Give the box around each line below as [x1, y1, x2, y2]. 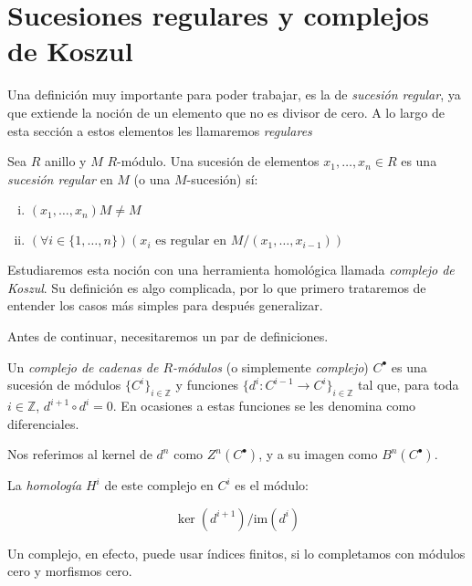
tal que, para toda [358, 375, 459, 394]
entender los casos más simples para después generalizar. [7, 296, 323, 315]
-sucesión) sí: [186, 169, 258, 188]
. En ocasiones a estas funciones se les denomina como [112, 396, 416, 415]
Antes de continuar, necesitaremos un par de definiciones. [7, 327, 329, 346]
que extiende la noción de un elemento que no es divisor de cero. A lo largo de [7, 102, 445, 121]
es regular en [155, 235, 227, 248]
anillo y [44, 152, 87, 171]
